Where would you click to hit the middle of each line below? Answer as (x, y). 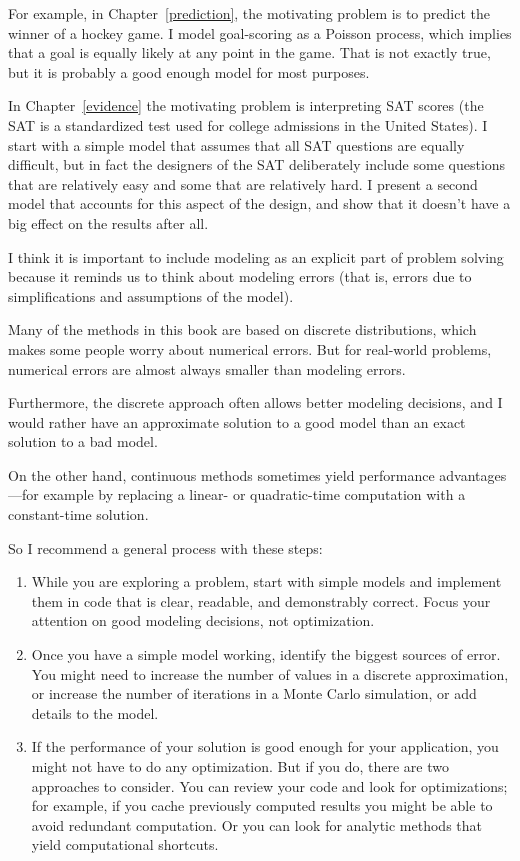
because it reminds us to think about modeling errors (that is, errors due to (240, 276)
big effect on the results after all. (108, 222)
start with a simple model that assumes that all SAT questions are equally (236, 144)
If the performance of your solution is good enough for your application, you (265, 746)
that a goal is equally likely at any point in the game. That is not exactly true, (249, 52)
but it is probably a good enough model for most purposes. (189, 71)
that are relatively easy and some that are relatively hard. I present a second (243, 183)
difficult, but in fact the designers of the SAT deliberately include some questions (257, 164)
